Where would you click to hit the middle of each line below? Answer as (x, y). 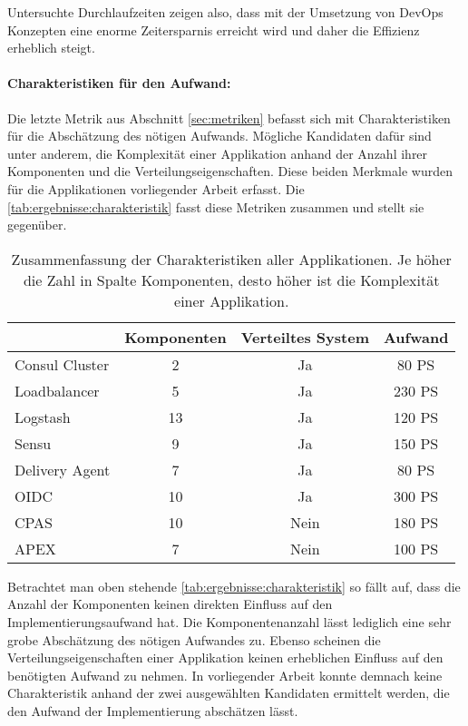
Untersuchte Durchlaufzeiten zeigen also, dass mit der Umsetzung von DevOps (225, 12)
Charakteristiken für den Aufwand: (119, 83)
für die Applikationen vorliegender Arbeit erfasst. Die (156, 188)
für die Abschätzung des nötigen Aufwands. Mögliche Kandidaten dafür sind (219, 136)
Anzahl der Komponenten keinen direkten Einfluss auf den (170, 604)
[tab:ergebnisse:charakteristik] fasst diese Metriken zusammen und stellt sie (216, 206)
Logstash (43, 417)
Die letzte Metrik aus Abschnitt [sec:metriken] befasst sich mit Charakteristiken (229, 118)
